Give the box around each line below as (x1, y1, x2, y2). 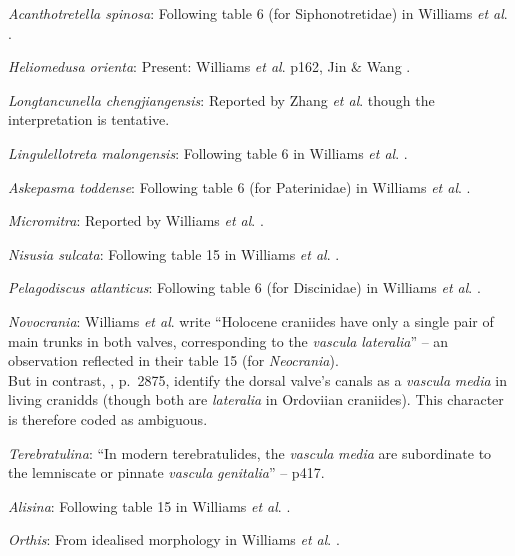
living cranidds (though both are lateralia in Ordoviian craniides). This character (8, 389, 504, 410)
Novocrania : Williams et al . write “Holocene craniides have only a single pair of (8, 310, 494, 331)
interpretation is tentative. (8, 109, 170, 130)
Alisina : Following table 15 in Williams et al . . (8, 495, 291, 516)
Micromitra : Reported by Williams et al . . (8, 210, 264, 231)
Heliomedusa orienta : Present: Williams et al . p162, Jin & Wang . (8, 56, 411, 77)
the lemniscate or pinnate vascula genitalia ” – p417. (8, 462, 325, 483)
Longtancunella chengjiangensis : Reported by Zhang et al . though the (8, 89, 435, 110)
